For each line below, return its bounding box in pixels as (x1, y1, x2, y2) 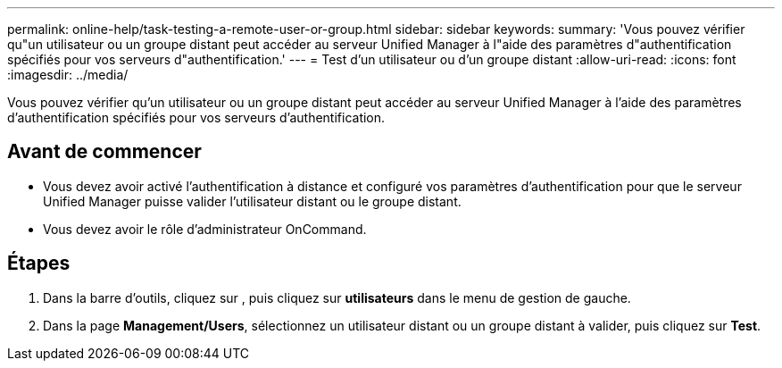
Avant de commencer (7, 140, 202, 163)
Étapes (7, 252, 71, 275)
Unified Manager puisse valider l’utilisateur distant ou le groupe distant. (43, 193, 462, 209)
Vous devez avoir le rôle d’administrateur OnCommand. (43, 221, 367, 237)
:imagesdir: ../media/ (7, 67, 129, 82)
